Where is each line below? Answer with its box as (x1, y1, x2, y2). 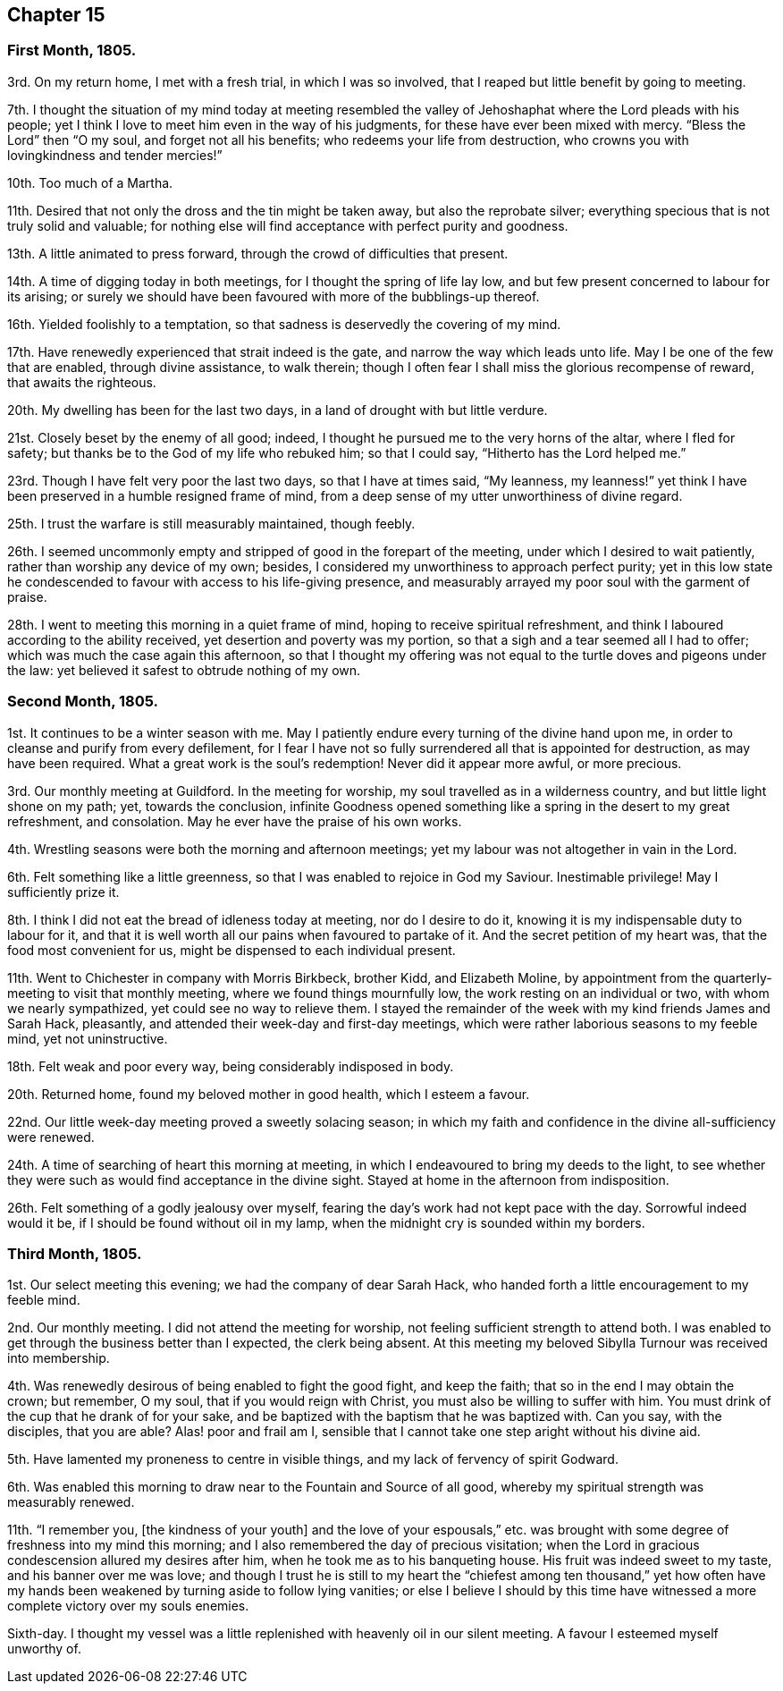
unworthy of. (7, 1641, 81, 1657)
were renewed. (7, 1129, 95, 1145)
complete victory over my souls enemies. (7, 1598, 249, 1614)
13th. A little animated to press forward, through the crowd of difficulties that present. (7, 245, 509, 261)
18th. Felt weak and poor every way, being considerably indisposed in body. (7, 1058, 454, 1074)
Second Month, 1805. (7, 692, 158, 711)
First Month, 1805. (7, 41, 137, 60)
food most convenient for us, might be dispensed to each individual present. (7, 942, 456, 958)
